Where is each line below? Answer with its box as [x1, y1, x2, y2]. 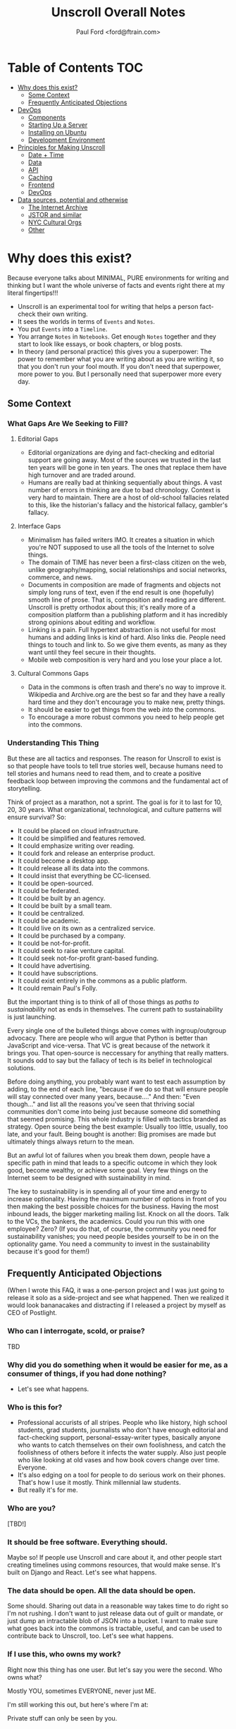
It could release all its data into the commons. [17, 863, 150, 872]
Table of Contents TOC [7, 59, 144, 75]
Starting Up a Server [27, 121, 88, 129]
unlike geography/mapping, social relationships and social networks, [27, 566, 228, 574]
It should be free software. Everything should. [7, 1537, 168, 1547]
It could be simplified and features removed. [17, 834, 147, 842]
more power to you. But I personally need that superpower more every [17, 370, 222, 378]
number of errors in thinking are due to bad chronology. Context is [27, 486, 221, 495]
